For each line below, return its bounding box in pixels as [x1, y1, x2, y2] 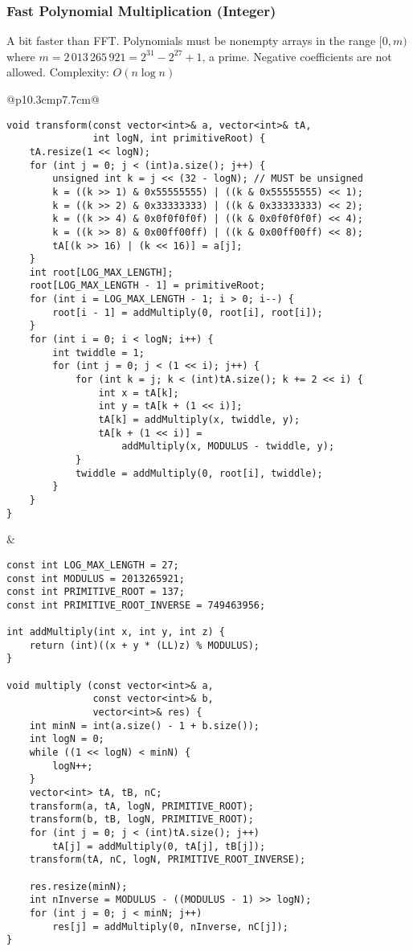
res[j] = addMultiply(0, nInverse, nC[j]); [52, 920, 288, 933]
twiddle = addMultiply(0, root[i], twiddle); [75, 467, 323, 479]
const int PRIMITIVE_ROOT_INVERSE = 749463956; [6, 599, 266, 611]
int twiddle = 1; [52, 346, 145, 359]
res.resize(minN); [29, 880, 128, 892]
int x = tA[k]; [98, 387, 179, 399]
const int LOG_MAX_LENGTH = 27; [6, 559, 179, 571]
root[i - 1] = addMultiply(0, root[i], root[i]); [52, 306, 323, 318]
